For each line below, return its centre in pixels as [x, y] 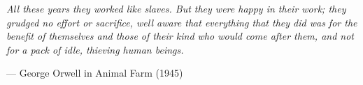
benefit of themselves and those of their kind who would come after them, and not [180, 36]
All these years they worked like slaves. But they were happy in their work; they [176, 8]
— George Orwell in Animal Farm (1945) [95, 73]
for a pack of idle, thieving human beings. [95, 49]
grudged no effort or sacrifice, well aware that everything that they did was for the [182, 22]
